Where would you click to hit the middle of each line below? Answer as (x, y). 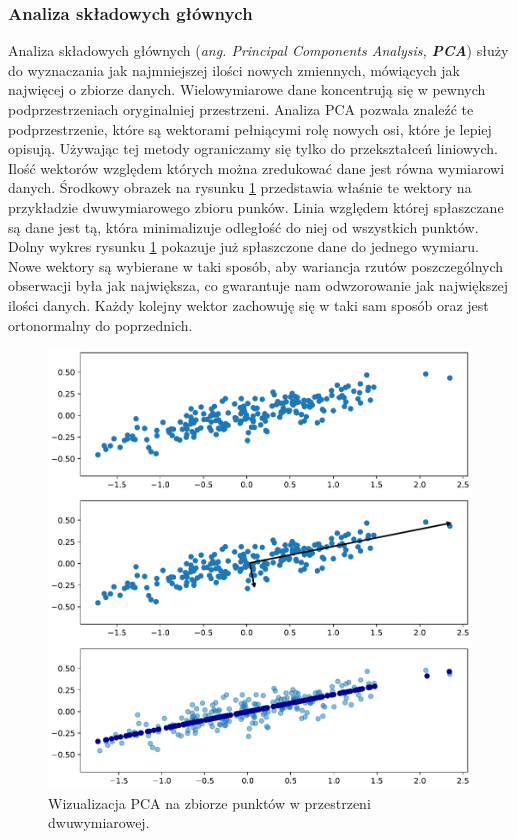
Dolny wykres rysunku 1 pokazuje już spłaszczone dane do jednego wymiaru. (243, 246)
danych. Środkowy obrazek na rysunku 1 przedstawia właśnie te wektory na (240, 187)
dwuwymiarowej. (99, 822)
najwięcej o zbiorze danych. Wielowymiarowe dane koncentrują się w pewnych (247, 89)
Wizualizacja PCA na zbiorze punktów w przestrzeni (209, 802)
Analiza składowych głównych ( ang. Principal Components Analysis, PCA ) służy (258, 50)
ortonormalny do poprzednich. (100, 324)
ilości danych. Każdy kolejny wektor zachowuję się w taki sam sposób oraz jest (248, 304)
